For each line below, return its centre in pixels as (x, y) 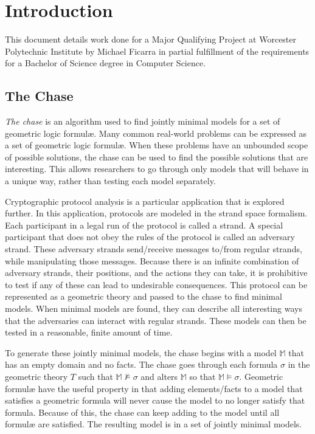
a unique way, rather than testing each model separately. (110, 181)
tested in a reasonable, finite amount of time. (89, 332)
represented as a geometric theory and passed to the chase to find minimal (144, 296)
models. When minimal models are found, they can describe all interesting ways (154, 308)
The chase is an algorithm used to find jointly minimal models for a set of (143, 121)
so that (202, 376)
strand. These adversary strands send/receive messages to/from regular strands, (154, 249)
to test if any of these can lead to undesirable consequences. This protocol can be (156, 284)
